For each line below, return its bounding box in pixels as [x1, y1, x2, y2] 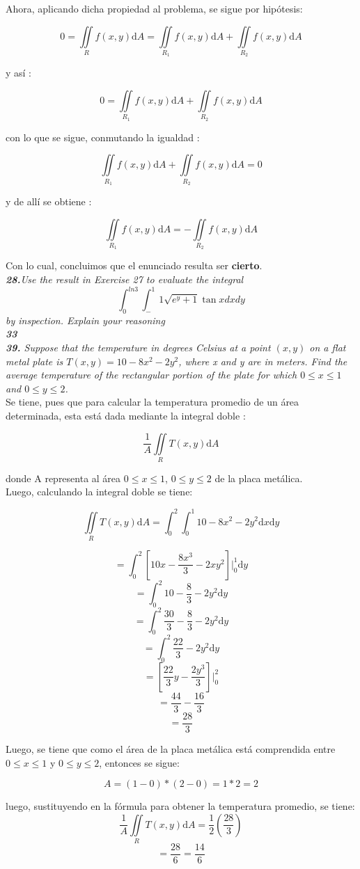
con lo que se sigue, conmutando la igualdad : [6, 129, 200, 144]
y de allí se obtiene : [6, 193, 92, 208]
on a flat [309, 340, 346, 354]
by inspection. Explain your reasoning [6, 312, 165, 327]
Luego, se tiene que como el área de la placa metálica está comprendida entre [6, 741, 336, 756]
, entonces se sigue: [99, 755, 180, 770]
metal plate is [6, 353, 63, 368]
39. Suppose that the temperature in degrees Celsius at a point [6, 340, 271, 354]
